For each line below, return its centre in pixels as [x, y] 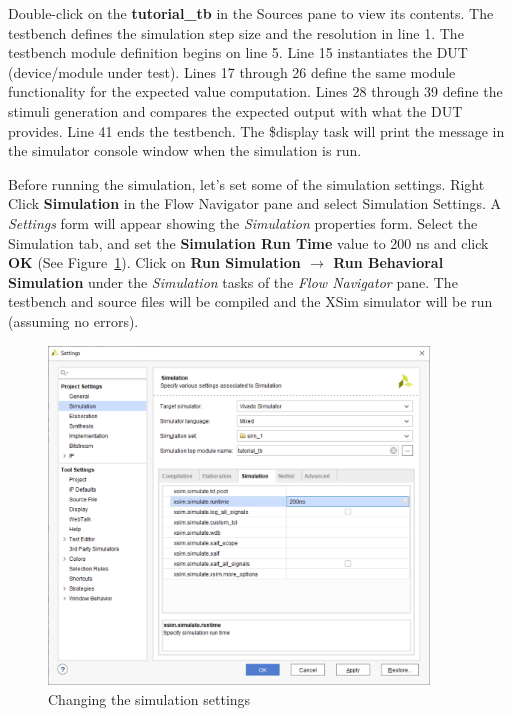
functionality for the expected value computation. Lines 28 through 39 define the [255, 91]
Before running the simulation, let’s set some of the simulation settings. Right [246, 183]
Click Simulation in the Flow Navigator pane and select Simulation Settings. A [255, 203]
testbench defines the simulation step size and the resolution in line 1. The [236, 32]
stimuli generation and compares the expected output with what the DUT [235, 110]
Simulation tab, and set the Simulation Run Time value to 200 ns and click [248, 242]
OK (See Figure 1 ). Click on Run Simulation [154, 262]
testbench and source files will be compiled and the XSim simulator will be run [250, 301]
